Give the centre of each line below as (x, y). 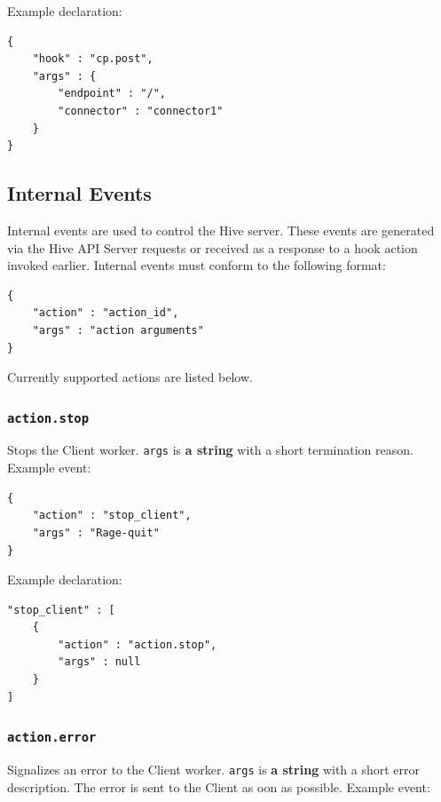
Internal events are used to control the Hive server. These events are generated (221, 230)
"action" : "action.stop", (138, 644)
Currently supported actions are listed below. (130, 377)
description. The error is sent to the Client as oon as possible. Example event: (219, 786)
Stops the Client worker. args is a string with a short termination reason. (210, 450)
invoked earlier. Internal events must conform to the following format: (197, 265)
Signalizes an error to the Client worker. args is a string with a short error (214, 770)
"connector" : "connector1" (141, 111)
